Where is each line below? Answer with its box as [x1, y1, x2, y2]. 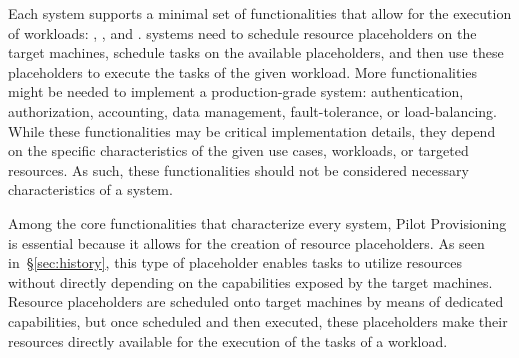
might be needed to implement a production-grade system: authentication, [8, 81, 464, 102]
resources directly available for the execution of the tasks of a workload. [8, 330, 448, 351]
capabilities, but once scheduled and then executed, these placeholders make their [8, 310, 508, 331]
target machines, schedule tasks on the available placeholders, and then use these [8, 42, 504, 63]
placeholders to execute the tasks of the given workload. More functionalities [8, 61, 478, 82]
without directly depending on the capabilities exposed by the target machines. [8, 271, 493, 292]
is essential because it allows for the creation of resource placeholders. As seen [8, 232, 485, 253]
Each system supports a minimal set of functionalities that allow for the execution [8, 3, 512, 23]
